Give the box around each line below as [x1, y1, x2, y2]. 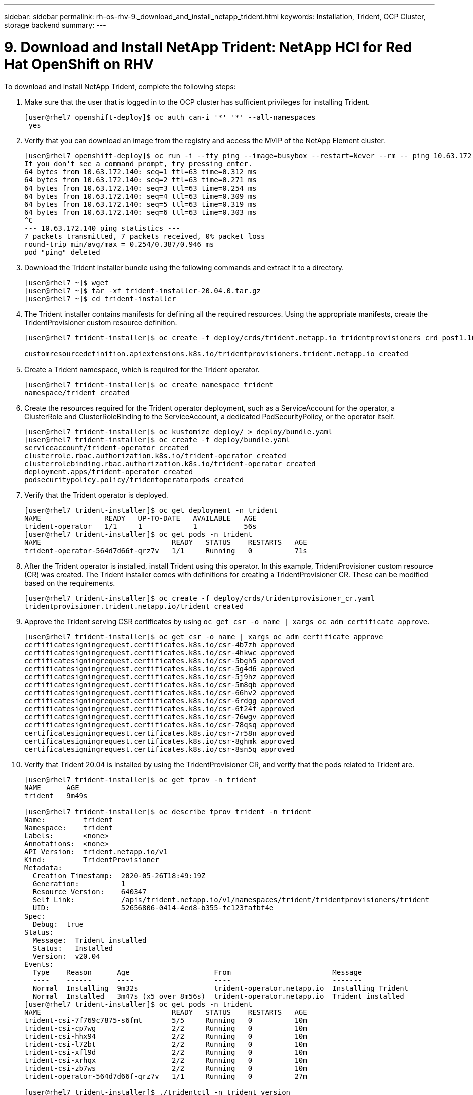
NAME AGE [24, 783, 79, 792]
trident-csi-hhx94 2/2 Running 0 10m [24, 1032, 307, 1040]
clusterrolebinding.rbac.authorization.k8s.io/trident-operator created [24, 459, 316, 468]
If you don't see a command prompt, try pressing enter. [24, 159, 253, 168]
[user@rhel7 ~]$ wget [24, 278, 109, 287]
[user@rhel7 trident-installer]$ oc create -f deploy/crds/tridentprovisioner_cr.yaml [24, 594, 375, 602]
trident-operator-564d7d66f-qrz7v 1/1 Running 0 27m [24, 1072, 307, 1080]
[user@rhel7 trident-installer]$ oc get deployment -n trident [24, 506, 278, 514]
